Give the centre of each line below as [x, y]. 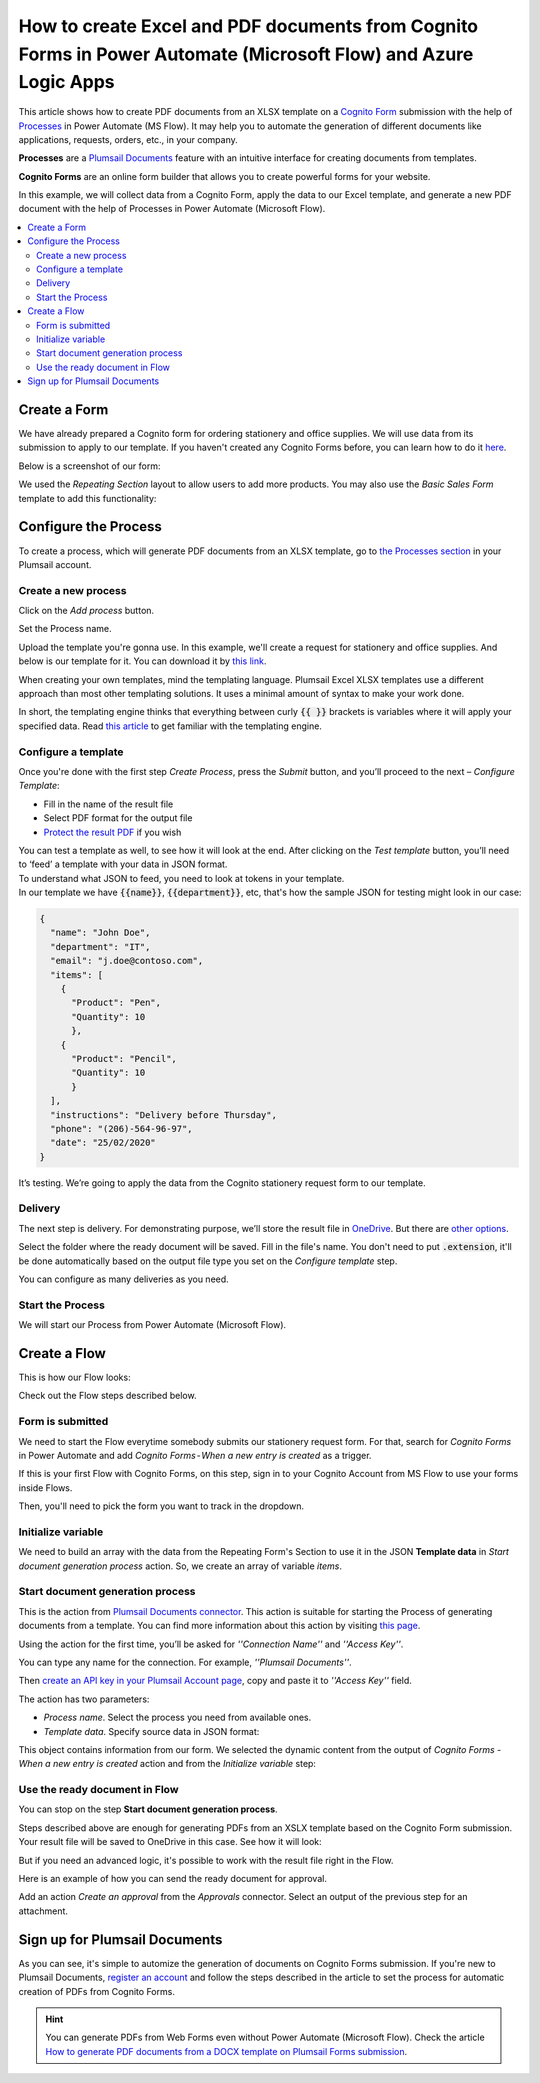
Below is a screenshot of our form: [89, 466]
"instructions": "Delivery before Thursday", [163, 1114]
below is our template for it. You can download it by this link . [142, 661]
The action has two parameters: [84, 1699]
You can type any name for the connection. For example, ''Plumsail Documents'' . [185, 1662]
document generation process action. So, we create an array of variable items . [180, 1566]
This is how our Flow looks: [74, 1377]
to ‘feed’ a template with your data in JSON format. [123, 864]
